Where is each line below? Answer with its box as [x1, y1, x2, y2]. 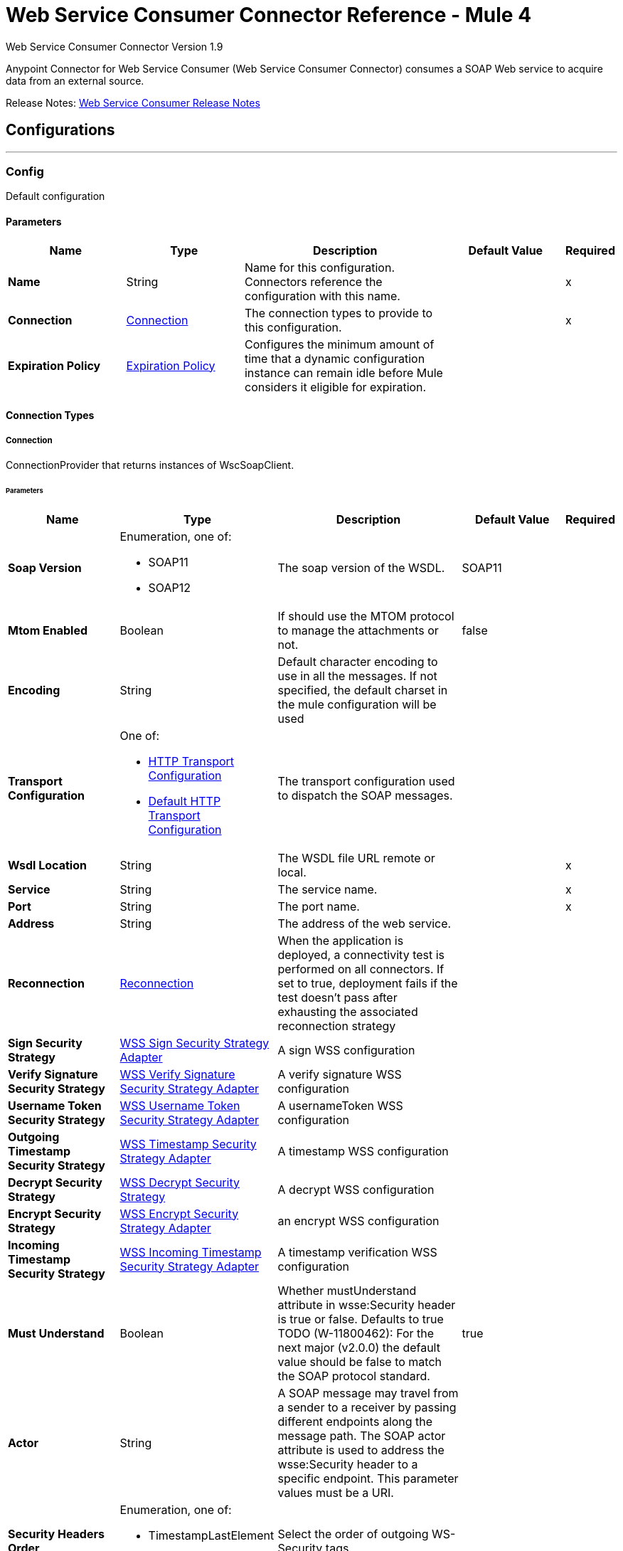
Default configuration [6, 190, 105, 203]
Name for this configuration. [244, 260, 395, 275]
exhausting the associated [277, 1004, 418, 1019]
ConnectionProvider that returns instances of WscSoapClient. [6, 458, 294, 471]
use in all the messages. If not [277, 668, 437, 683]
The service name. [277, 882, 378, 896]
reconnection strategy [277, 1018, 396, 1033]
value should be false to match [277, 1354, 442, 1369]
